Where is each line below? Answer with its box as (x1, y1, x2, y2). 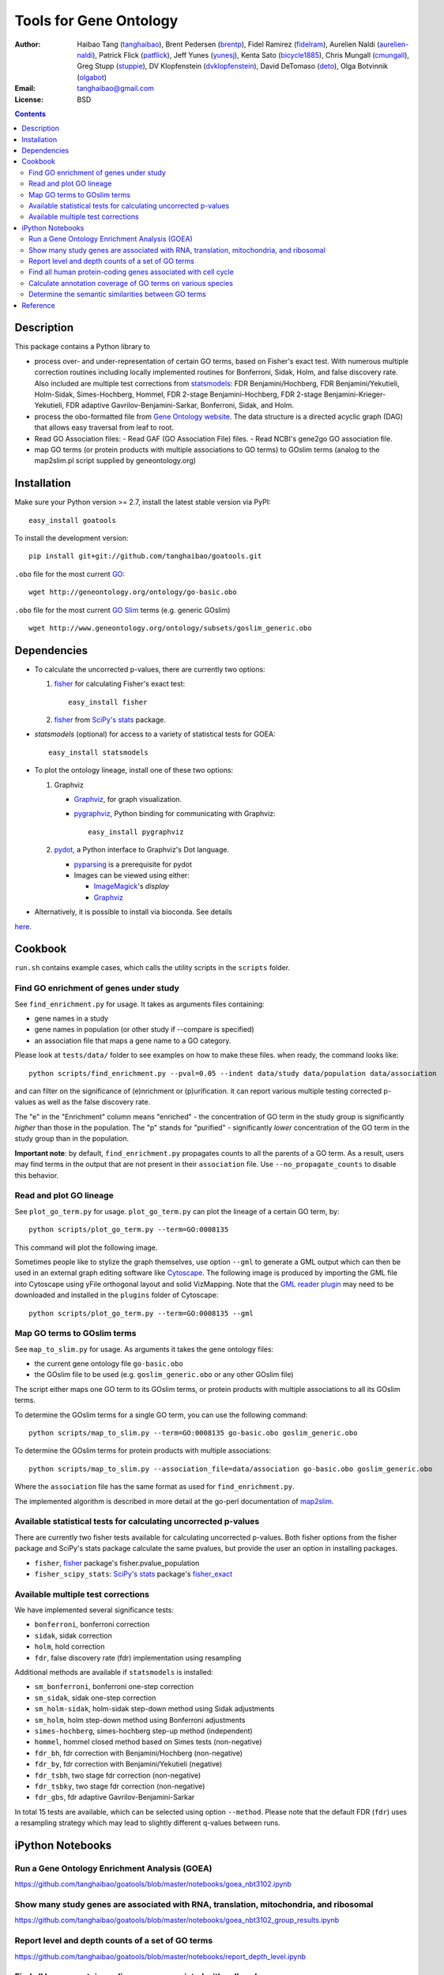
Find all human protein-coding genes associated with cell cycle (28, 267, 235, 276)
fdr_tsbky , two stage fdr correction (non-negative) (34, 1781, 205, 1791)
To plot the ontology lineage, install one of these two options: (34, 766, 234, 775)
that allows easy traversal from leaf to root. (34, 423, 174, 432)
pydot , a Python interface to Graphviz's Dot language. (54, 845, 229, 855)
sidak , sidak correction (34, 1631, 112, 1640)
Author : (14, 39, 41, 49)
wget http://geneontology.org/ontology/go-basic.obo (28, 588, 237, 596)
